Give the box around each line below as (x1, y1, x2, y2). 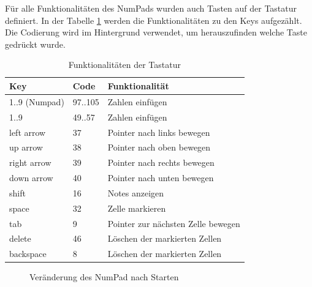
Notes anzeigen (107, 186, 164, 199)
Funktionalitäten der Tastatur (68, 58, 181, 71)
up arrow (9, 141, 43, 154)
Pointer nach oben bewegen (107, 141, 211, 154)
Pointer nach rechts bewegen (107, 156, 215, 169)
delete (9, 232, 31, 245)
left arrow (9, 125, 46, 138)
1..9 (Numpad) (9, 95, 64, 108)
